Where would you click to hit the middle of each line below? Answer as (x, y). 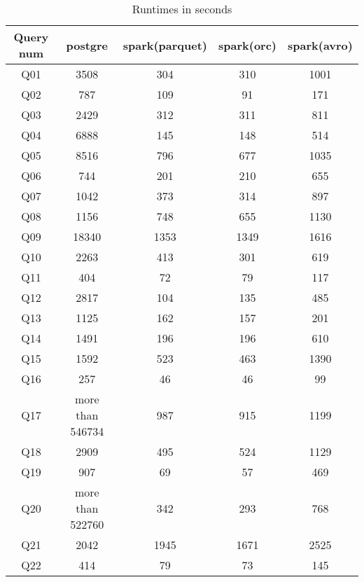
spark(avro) (320, 45)
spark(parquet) (165, 45)
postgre (87, 45)
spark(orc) (248, 45)
